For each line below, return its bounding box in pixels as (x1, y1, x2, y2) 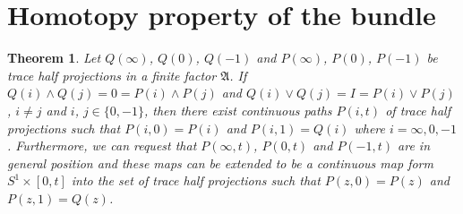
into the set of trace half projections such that (71, 171, 321, 190)
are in (398, 136, 431, 155)
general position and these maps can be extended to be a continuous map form (7, 153, 433, 172)
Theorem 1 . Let (7, 48, 101, 67)
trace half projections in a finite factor (7, 65, 217, 84)
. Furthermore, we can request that (7, 136, 197, 155)
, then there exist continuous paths (143, 100, 332, 119)
